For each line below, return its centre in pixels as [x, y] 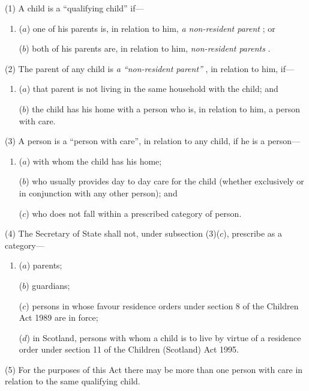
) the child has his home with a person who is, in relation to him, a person [163, 108]
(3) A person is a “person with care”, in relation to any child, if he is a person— [153, 141]
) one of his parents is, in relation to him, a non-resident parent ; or [151, 28]
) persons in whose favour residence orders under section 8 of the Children [162, 305]
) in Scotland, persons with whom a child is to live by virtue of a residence [164, 337]
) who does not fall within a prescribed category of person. [134, 213]
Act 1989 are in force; [58, 317]
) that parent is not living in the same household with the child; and [152, 89]
